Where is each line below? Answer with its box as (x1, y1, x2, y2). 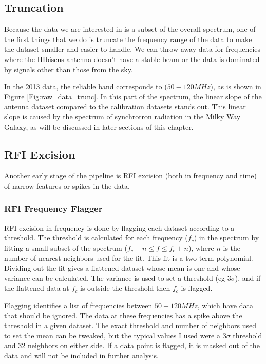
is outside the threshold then (80, 282, 170, 293)
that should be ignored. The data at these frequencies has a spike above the (4, 310, 242, 320)
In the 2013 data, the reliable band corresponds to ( (4, 81, 167, 92)
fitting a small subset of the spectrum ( (4, 242, 127, 253)
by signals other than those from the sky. (4, 64, 133, 74)
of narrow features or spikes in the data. (4, 180, 130, 191)
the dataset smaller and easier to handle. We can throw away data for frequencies (4, 44, 261, 54)
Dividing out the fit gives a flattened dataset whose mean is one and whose (4, 262, 240, 273)
